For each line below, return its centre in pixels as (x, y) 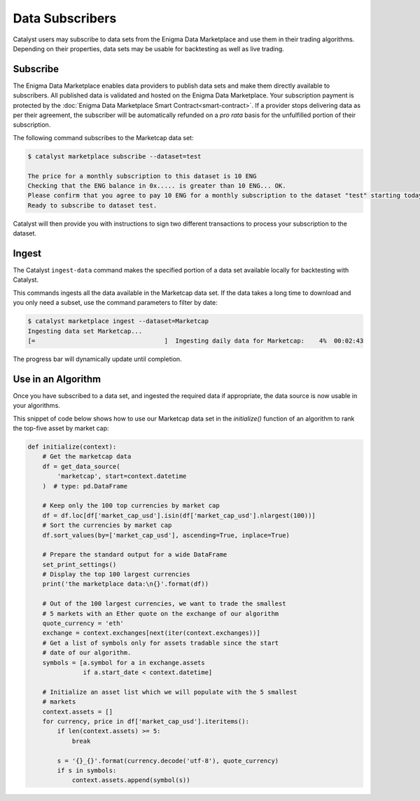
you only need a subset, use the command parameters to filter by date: (115, 303)
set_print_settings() (79, 564)
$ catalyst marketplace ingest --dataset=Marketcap (118, 321)
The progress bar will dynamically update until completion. (97, 359)
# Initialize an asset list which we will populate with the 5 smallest (170, 692)
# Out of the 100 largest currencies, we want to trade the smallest (164, 604)
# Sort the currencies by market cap (107, 525)
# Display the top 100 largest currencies (116, 574)
